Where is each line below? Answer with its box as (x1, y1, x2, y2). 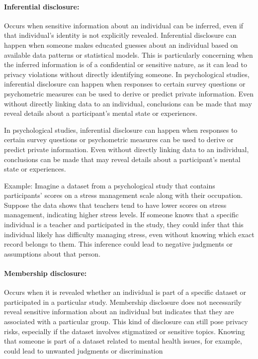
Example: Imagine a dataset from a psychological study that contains (4, 180, 215, 190)
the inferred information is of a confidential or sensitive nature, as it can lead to (4, 59, 247, 70)
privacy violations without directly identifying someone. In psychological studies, (4, 69, 250, 79)
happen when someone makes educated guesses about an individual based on (4, 39, 238, 50)
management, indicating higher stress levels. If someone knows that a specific (4, 209, 239, 220)
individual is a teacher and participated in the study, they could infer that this (4, 219, 244, 230)
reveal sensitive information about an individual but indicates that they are (4, 306, 234, 317)
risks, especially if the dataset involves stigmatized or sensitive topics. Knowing (4, 326, 245, 336)
